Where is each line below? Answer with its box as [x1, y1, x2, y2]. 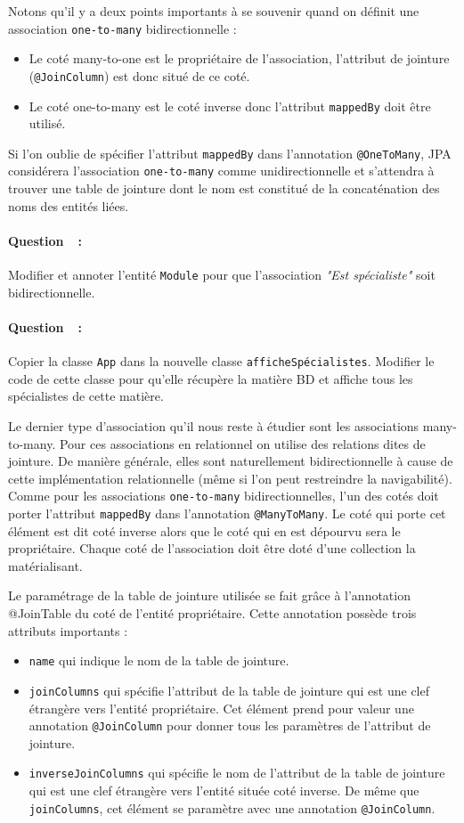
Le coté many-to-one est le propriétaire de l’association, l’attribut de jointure [28, 49, 450, 68]
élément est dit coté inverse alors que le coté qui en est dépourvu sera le [8, 521, 401, 540]
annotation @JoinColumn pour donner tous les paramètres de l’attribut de [28, 716, 431, 735]
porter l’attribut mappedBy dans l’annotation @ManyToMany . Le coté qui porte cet [8, 503, 446, 522]
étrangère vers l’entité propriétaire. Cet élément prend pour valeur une [28, 698, 414, 717]
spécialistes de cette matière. [8, 387, 164, 405]
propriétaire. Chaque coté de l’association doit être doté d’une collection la [8, 539, 416, 558]
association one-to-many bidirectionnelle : [8, 19, 237, 37]
